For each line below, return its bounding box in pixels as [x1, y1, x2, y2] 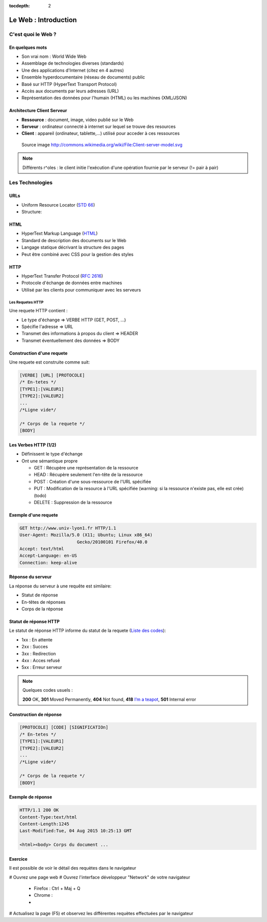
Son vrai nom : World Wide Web [21, 53, 87, 59]
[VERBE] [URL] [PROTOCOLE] [19, 373, 85, 378]
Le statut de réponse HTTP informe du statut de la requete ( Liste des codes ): [9, 628, 166, 633]
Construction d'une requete [9, 350, 68, 356]
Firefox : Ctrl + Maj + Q [34, 885, 81, 891]
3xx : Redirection [21, 650, 56, 657]
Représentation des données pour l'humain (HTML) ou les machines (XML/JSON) [21, 95, 187, 101]
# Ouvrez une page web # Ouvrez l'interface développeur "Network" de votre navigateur [9, 874, 190, 880]
